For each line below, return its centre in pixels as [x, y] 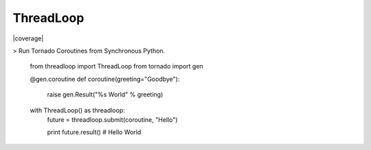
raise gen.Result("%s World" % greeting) [105, 95]
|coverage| [28, 38]
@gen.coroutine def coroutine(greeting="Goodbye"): [105, 79]
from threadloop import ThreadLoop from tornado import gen [116, 66]
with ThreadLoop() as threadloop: [77, 110]
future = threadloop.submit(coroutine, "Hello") [112, 119]
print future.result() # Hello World [94, 132]
